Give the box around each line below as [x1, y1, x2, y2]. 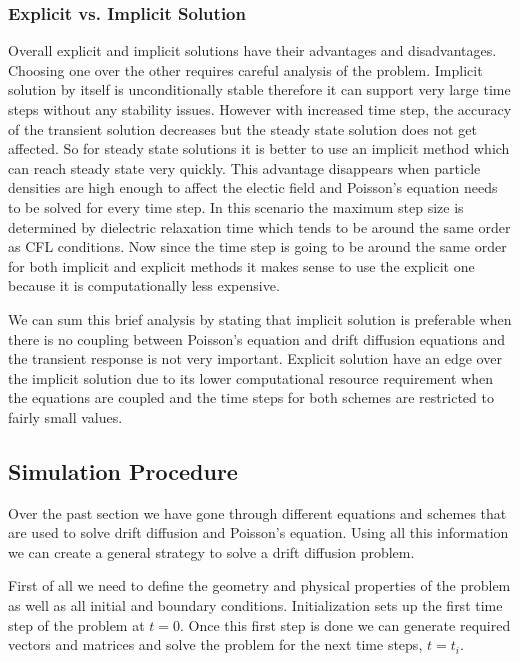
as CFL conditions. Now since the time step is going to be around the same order [8, 236, 507, 257]
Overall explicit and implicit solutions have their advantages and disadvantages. [8, 40, 497, 61]
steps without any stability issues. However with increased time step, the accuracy [8, 99, 512, 119]
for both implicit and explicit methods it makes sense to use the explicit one [8, 255, 475, 276]
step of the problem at [8, 614, 145, 635]
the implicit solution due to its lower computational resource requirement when [8, 367, 493, 388]
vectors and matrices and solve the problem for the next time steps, [8, 634, 423, 655]
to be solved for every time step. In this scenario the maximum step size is [8, 196, 464, 217]
